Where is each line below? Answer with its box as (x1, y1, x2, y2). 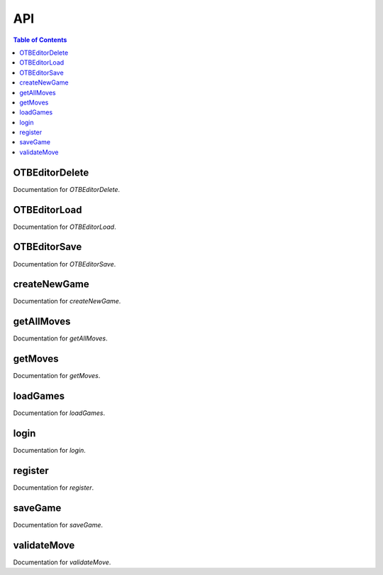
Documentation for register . (13, 483, 94, 492)
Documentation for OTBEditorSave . (13, 259, 116, 268)
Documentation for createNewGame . (13, 297, 121, 306)
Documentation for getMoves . (13, 372, 101, 380)
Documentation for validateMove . (13, 558, 111, 566)
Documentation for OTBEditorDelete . (13, 185, 121, 193)
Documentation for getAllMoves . (13, 334, 108, 343)
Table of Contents (13, 36, 67, 44)
